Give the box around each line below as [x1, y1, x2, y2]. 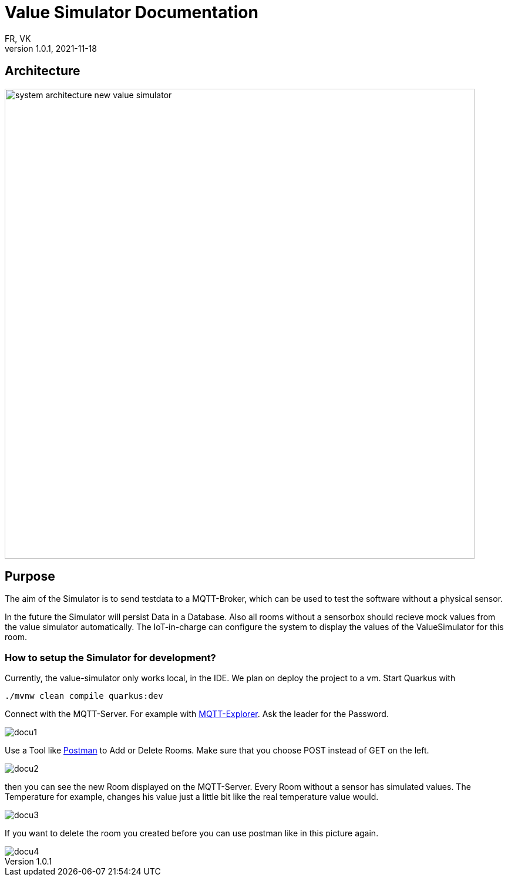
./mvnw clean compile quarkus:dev [5, 691, 163, 701]
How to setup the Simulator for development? [5, 651, 216, 664]
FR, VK [5, 33, 31, 43]
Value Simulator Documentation [5, 2, 258, 22]
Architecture [5, 63, 80, 79]
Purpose [5, 569, 55, 584]
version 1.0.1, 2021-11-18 [5, 43, 97, 53]
